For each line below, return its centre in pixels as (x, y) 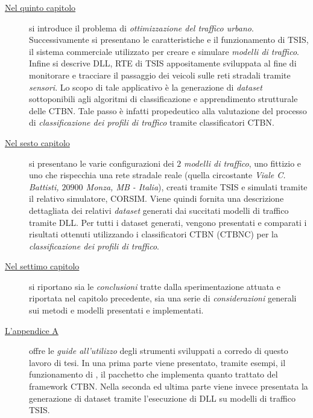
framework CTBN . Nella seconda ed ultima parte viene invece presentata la (169, 386)
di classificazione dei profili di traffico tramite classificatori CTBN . (152, 122)
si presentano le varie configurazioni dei (102, 163)
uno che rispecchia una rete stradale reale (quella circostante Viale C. (157, 175)
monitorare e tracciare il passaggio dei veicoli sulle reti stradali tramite (160, 75)
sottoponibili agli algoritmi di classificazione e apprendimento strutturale (163, 99)
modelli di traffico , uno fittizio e (242, 163)
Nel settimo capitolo (42, 266)
